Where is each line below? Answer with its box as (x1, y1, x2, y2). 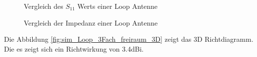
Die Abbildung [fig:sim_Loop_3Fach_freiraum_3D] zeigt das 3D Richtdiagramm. (4, 34, 254, 44)
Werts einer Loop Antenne (77, 1, 158, 11)
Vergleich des (24, 1, 63, 11)
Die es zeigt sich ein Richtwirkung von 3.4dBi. (4, 43, 144, 54)
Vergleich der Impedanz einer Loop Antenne (24, 17, 158, 28)
